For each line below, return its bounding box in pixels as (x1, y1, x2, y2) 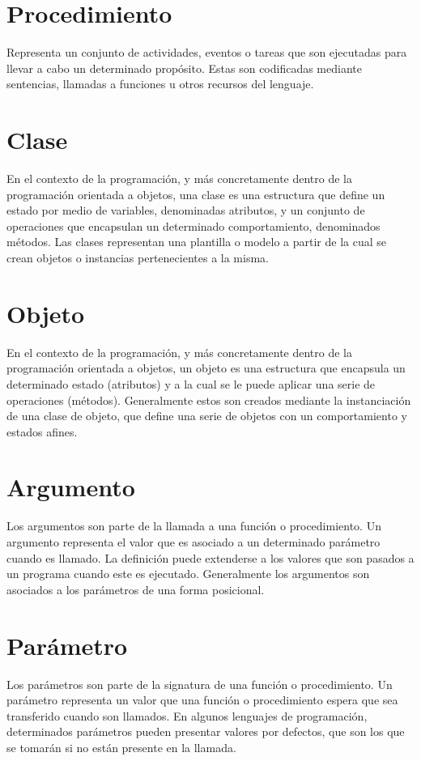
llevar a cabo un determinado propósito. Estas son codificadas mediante (6, 59, 362, 76)
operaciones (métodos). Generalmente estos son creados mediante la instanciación (6, 391, 411, 408)
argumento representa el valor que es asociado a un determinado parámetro (6, 534, 381, 550)
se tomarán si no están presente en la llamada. (6, 738, 236, 755)
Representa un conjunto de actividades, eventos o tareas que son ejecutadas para (6, 44, 407, 61)
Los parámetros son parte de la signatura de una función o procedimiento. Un (6, 675, 393, 692)
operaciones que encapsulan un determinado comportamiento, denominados (6, 217, 381, 234)
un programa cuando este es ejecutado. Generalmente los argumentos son (6, 565, 370, 582)
